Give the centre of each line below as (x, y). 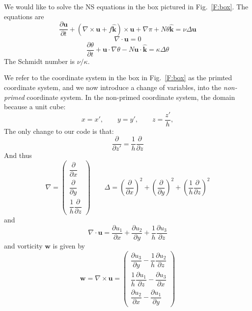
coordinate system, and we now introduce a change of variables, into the (113, 87)
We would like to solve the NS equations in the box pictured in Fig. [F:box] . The (126, 6)
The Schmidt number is (40, 61)
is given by (69, 246)
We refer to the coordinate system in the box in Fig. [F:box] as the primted (118, 78)
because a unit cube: (35, 107)
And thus (18, 155)
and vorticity (23, 246)
